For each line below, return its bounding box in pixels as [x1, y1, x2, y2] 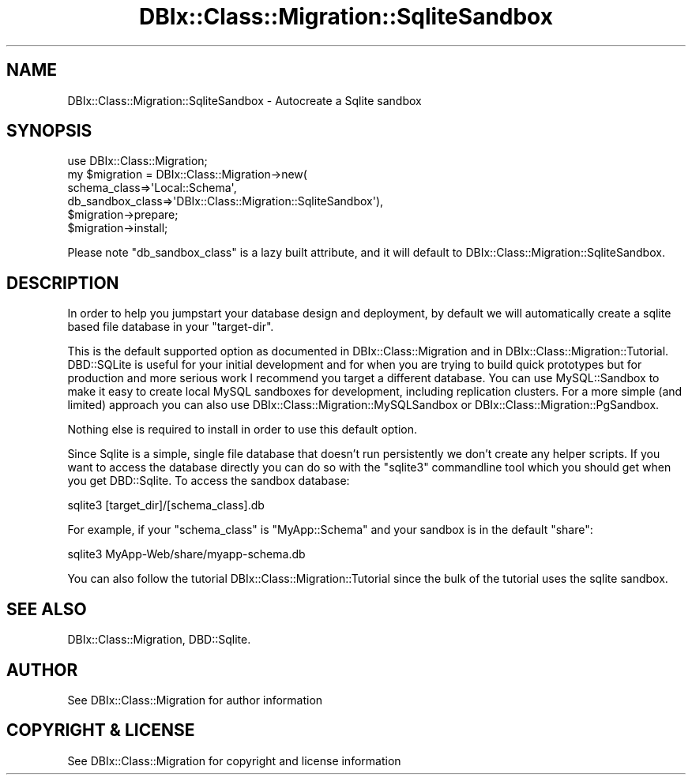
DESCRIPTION [6, 272, 119, 293]
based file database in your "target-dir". [67, 320, 274, 334]
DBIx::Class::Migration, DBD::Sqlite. [67, 633, 251, 647]
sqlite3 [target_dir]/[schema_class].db [67, 498, 265, 513]
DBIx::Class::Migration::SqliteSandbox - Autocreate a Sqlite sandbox [67, 93, 422, 107]
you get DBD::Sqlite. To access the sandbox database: [67, 474, 350, 488]
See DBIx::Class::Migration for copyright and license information [67, 753, 401, 768]
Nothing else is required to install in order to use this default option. [67, 422, 418, 437]
